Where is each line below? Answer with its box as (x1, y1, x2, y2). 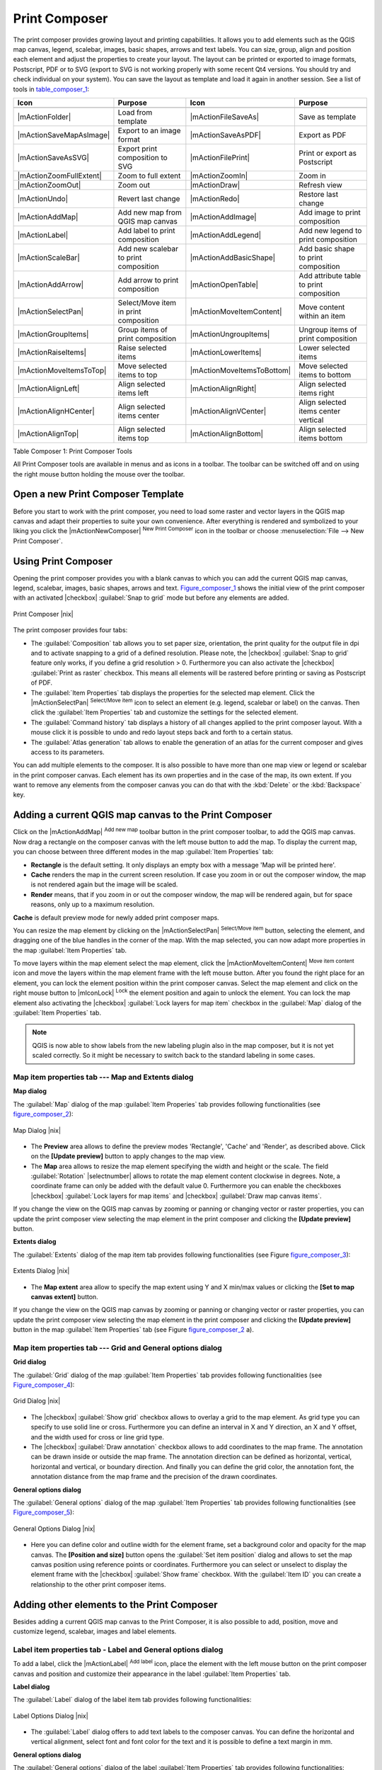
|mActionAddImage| (190, 212, 257, 222)
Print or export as (299, 148, 357, 158)
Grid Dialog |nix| (13, 1397, 61, 1405)
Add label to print (117, 225, 176, 235)
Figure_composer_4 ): (13, 1381, 75, 1389)
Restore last (299, 189, 339, 199)
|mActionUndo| (17, 193, 69, 203)
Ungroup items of (299, 324, 357, 334)
